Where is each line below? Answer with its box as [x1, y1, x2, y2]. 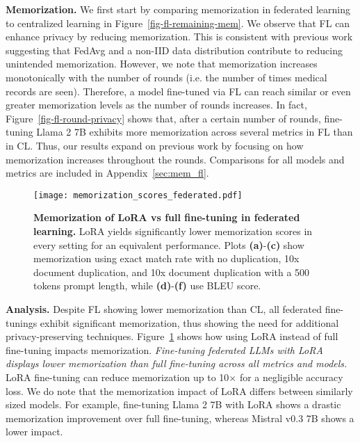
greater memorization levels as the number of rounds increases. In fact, [6, 97, 307, 112]
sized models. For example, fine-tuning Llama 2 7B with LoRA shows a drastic [6, 397, 341, 412]
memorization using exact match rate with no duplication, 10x [33, 251, 300, 266]
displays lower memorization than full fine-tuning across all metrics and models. [6, 356, 347, 371]
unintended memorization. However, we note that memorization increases [6, 56, 318, 71]
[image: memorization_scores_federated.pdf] [33, 190, 243, 200]
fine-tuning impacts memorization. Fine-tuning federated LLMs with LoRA [6, 342, 323, 357]
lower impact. [6, 424, 63, 439]
